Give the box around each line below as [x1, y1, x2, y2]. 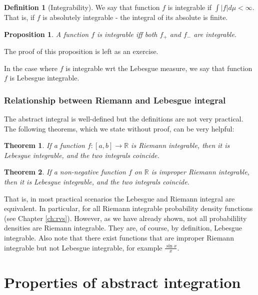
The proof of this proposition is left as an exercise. [4, 46, 158, 56]
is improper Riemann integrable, [151, 166, 249, 177]
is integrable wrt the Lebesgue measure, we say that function [65, 62, 252, 73]
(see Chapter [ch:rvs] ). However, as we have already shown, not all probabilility [4, 212, 247, 223]
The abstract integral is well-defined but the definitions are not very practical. [4, 113, 243, 124]
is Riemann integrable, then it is [131, 140, 230, 150]
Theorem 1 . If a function [4, 140, 85, 150]
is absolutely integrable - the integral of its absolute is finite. [42, 12, 228, 22]
